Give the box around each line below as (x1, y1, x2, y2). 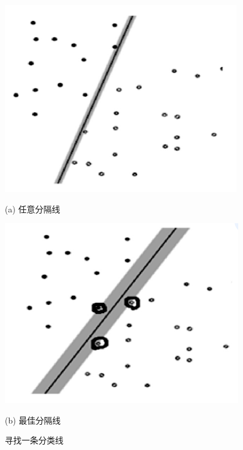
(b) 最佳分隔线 (5, 413, 61, 426)
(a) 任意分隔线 (5, 202, 60, 215)
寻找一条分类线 (5, 434, 63, 446)
